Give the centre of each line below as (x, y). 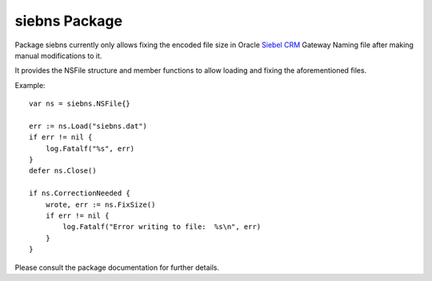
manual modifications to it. (58, 55)
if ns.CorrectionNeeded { (80, 193)
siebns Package (69, 21)
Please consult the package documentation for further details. (117, 267)
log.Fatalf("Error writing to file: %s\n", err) (162, 227)
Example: (30, 85)
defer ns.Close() (63, 171)
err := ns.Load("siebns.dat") (88, 126)
